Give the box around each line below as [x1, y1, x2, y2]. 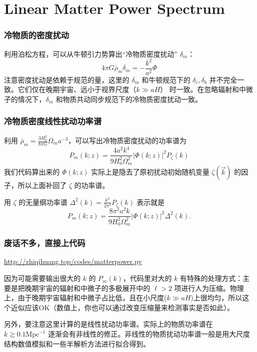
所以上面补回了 [17, 180, 67, 190]
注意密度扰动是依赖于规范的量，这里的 [4, 74, 129, 85]
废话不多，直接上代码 [4, 237, 86, 249]
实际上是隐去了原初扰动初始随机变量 [91, 167, 210, 177]
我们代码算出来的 [4, 167, 60, 177]
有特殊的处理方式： [180, 273, 243, 283]
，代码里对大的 [123, 273, 172, 283]
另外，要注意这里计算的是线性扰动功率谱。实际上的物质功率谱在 [4, 319, 213, 329]
